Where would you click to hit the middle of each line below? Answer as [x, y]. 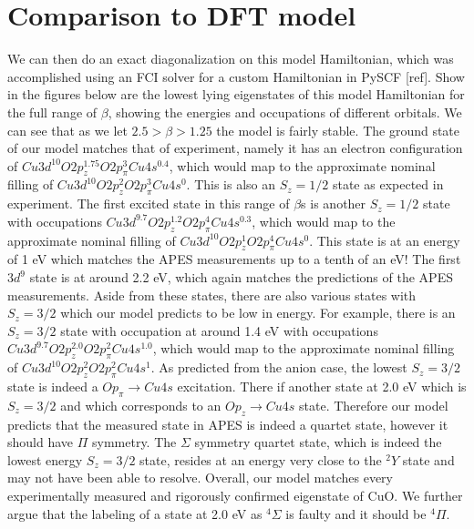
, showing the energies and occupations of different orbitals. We [285, 112]
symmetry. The [134, 442]
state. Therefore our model [374, 405]
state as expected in [388, 184]
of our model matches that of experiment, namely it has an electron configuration [235, 148]
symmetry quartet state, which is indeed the [318, 442]
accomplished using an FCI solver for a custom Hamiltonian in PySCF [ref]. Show [236, 76]
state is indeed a [53, 387]
